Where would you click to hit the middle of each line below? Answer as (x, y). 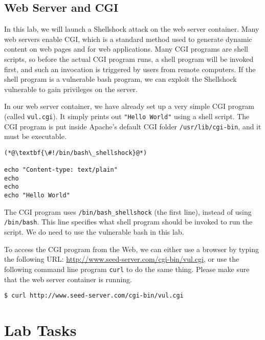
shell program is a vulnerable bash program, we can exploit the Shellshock (120, 79)
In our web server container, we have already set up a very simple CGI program (129, 106)
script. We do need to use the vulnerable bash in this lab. (94, 232)
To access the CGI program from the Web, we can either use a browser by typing (131, 249)
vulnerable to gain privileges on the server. (71, 89)
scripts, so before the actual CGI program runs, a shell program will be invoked (129, 59)
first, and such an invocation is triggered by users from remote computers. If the (130, 69)
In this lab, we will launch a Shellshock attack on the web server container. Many (132, 29)
